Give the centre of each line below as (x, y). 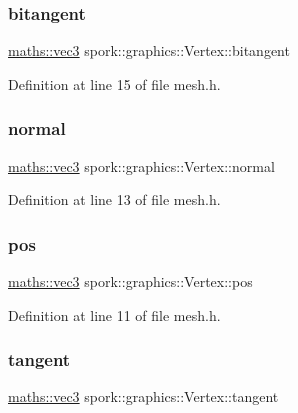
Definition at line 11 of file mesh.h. (114, 314)
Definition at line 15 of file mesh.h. (114, 83)
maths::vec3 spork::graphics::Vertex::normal (141, 165)
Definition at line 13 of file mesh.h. (114, 199)
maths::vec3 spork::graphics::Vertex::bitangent (149, 50)
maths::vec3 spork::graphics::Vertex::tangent (143, 396)
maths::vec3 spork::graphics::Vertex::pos (130, 281)
